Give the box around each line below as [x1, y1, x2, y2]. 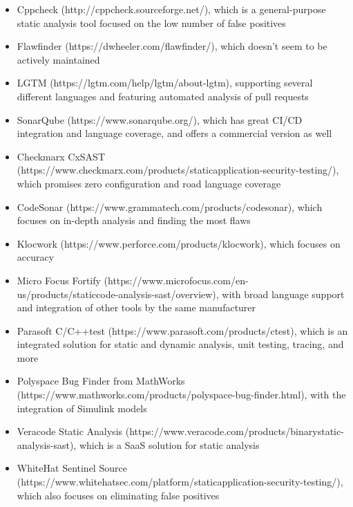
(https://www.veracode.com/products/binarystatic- [125, 424, 344, 439]
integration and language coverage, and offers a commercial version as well [17, 126, 332, 140]
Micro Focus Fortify [17, 273, 101, 287]
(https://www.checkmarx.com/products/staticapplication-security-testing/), [17, 163, 339, 177]
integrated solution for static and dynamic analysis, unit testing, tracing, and [17, 337, 344, 351]
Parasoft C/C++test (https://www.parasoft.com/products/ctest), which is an [17, 323, 348, 338]
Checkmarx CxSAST [17, 149, 106, 163]
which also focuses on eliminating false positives [17, 488, 220, 502]
